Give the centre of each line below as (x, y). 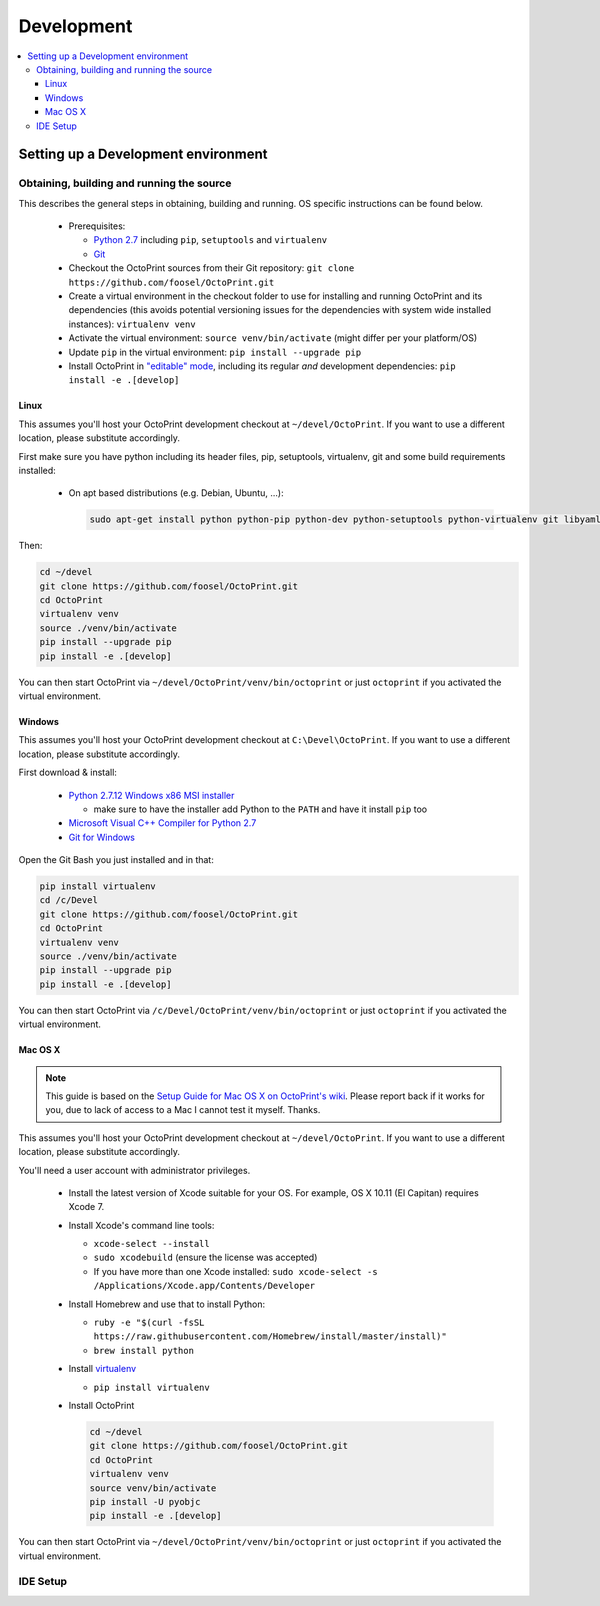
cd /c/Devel (69, 900)
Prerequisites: (97, 226)
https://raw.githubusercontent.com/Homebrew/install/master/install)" (270, 1336)
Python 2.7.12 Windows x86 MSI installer (151, 795)
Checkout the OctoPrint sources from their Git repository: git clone (211, 268)
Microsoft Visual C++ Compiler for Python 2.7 (162, 823)
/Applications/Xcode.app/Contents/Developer (204, 1286)
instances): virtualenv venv (132, 324)
